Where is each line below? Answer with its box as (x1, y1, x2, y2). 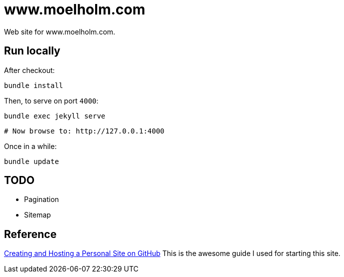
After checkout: (4, 65, 55, 74)
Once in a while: (4, 141, 57, 150)
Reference (4, 227, 57, 240)
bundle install (4, 81, 64, 89)
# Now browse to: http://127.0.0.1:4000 (4, 126, 165, 135)
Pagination (24, 195, 59, 204)
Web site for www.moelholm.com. (4, 27, 116, 36)
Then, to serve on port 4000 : (4, 96, 99, 105)
